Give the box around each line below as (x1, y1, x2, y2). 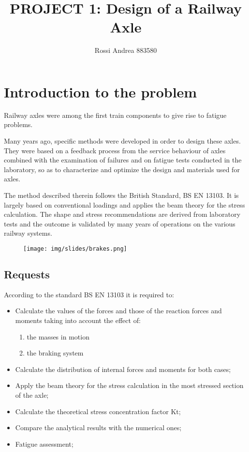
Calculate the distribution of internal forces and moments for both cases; (15, 364, 231, 374)
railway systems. (4, 228, 52, 238)
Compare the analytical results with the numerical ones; (15, 422, 182, 433)
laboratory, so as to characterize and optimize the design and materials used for (4, 164, 240, 174)
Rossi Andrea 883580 (94, 45, 157, 55)
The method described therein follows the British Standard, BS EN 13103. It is (4, 190, 239, 200)
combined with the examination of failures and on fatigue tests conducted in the (4, 155, 242, 165)
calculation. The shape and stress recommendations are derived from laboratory (4, 209, 241, 219)
